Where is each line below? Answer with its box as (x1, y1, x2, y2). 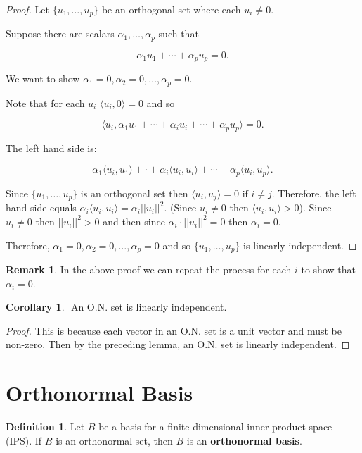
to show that (301, 262, 356, 276)
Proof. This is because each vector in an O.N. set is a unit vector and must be (6, 323, 342, 337)
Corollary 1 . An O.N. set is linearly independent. (6, 299, 227, 314)
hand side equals (6, 200, 77, 215)
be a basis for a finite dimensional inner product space (98, 419, 332, 434)
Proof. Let (6, 2, 49, 16)
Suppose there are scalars (6, 26, 115, 41)
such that (158, 26, 199, 41)
